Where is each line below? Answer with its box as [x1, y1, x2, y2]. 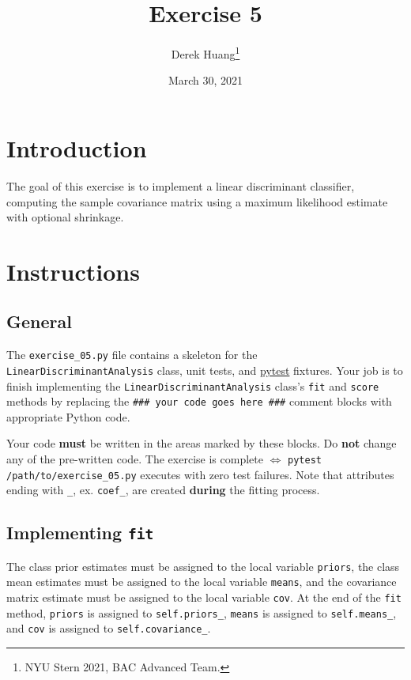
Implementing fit [6, 520, 154, 545]
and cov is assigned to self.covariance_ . [6, 620, 211, 637]
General [6, 309, 72, 334]
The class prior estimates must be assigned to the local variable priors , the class [6, 557, 400, 574]
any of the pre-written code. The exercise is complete [6, 451, 263, 467]
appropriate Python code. [6, 408, 130, 425]
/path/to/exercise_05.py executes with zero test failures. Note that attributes [6, 466, 394, 482]
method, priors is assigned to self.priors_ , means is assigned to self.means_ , [6, 604, 397, 621]
